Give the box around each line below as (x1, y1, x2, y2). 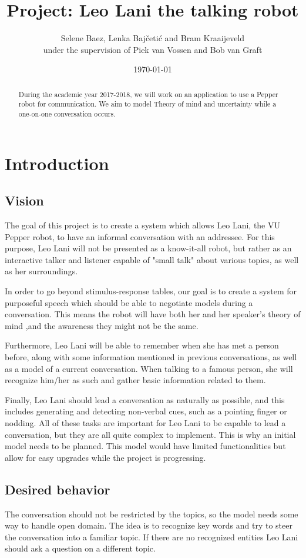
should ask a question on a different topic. (5, 542, 156, 554)
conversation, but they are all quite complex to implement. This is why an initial (5, 428, 296, 440)
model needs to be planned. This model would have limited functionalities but (5, 440, 286, 452)
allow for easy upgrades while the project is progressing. (5, 451, 206, 463)
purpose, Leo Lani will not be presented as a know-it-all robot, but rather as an (5, 242, 292, 254)
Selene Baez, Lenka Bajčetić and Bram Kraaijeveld (60, 32, 245, 44)
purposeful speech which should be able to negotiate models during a (5, 296, 253, 308)
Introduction (5, 151, 109, 175)
